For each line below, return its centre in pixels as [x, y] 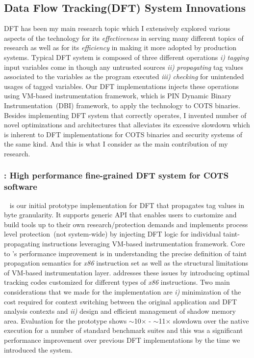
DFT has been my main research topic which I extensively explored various [117, 28]
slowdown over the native [211, 320]
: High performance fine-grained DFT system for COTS [116, 175]
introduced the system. [38, 349]
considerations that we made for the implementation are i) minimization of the [123, 292]
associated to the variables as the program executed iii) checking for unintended [124, 76]
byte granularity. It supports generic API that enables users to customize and [120, 215]
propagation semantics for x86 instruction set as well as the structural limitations [126, 263]
